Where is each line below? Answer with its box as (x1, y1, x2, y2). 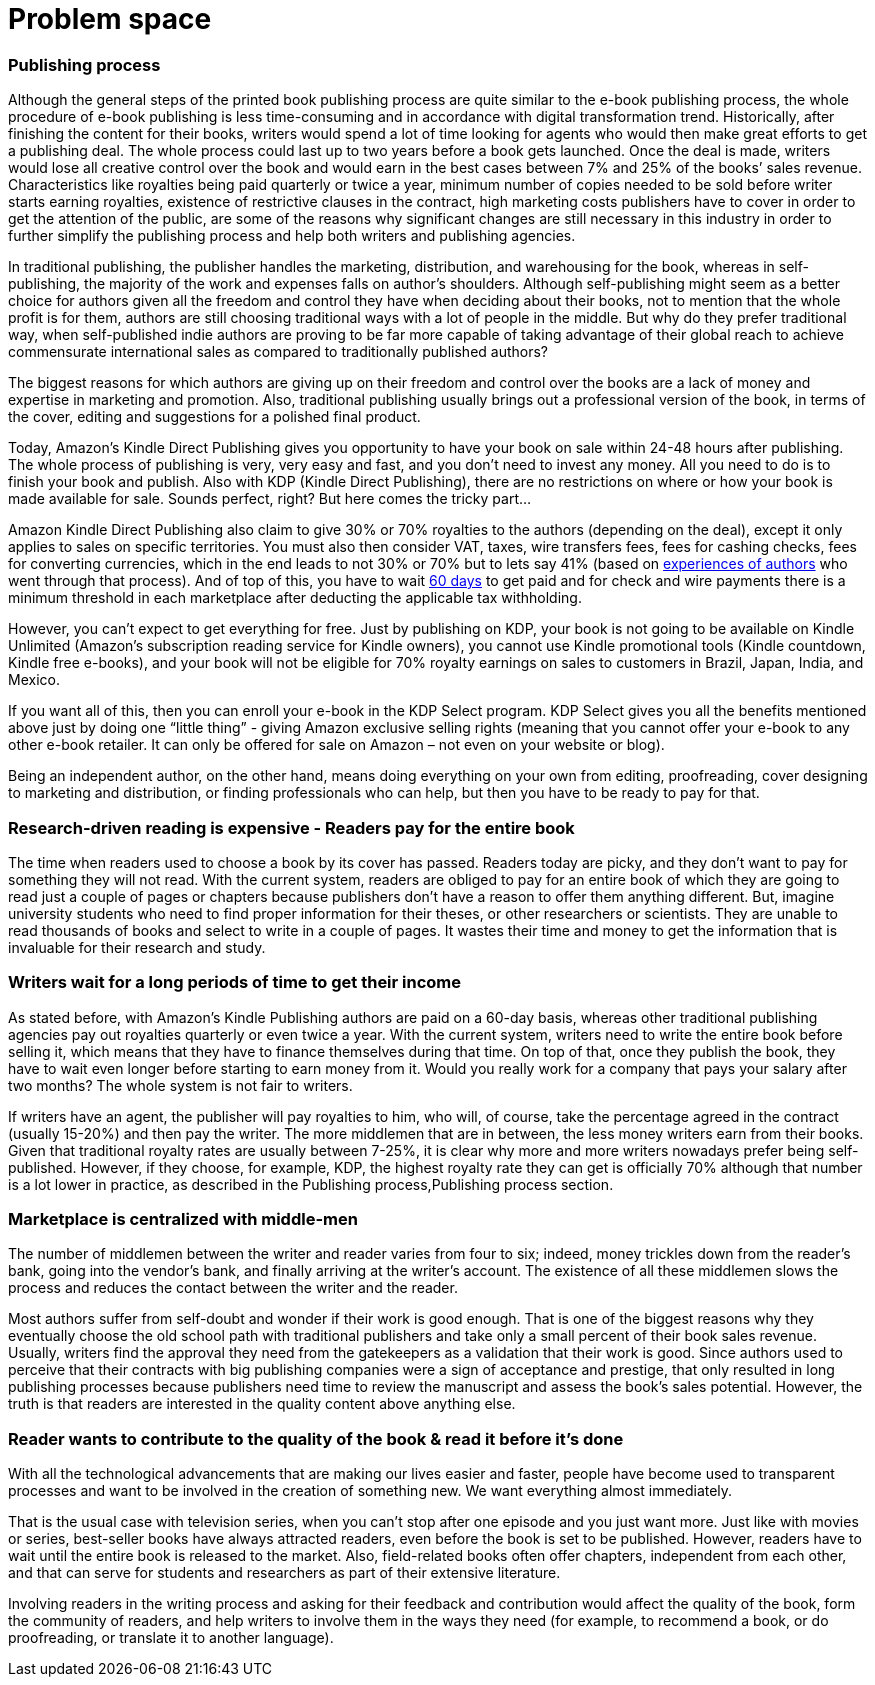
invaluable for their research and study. (8, 938, 266, 956)
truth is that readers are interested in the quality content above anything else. (8, 1395, 516, 1413)
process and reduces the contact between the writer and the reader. (8, 1279, 458, 1297)
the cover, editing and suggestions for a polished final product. (8, 408, 421, 426)
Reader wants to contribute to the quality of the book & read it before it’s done (8, 1428, 624, 1449)
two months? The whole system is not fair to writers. (8, 1076, 353, 1094)
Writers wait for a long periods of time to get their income (8, 972, 462, 993)
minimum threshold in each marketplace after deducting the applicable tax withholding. (8, 589, 582, 607)
